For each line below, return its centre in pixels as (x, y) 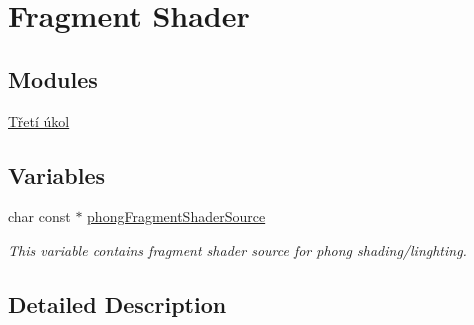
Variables (57, 174)
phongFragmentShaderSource (176, 216)
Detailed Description (117, 303)
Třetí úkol (39, 120)
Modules (53, 78)
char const (39, 216)
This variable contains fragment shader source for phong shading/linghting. (237, 249)
